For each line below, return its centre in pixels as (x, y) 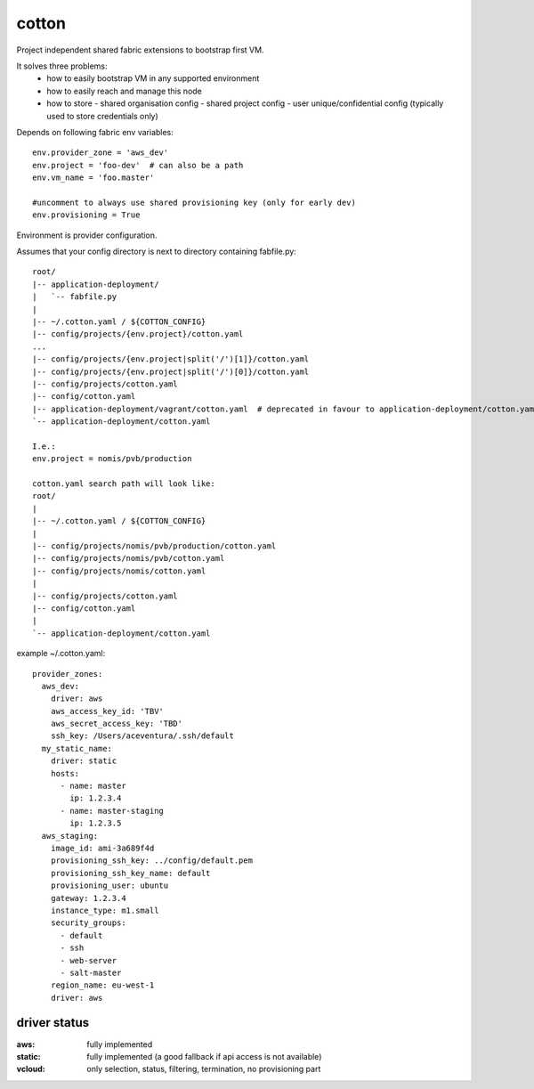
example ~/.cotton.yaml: (61, 654)
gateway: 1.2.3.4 (88, 898)
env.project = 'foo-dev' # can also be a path (138, 165)
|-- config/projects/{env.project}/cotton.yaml (138, 334)
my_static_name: (77, 748)
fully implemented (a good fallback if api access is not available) (204, 1056)
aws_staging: (70, 836)
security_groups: (88, 923)
